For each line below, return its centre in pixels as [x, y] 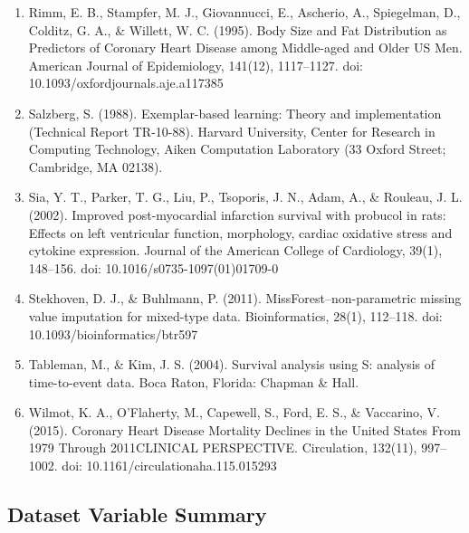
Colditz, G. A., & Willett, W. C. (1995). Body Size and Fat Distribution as [238, 29]
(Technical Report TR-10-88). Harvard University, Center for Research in [232, 131]
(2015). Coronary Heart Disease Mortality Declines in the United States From [244, 429]
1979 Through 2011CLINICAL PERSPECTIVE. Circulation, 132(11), [223, 447]
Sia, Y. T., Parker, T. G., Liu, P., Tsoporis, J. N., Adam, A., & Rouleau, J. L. [245, 197]
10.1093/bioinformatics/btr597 [113, 333]
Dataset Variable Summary [137, 514]
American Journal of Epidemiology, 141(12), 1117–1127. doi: [196, 65]
